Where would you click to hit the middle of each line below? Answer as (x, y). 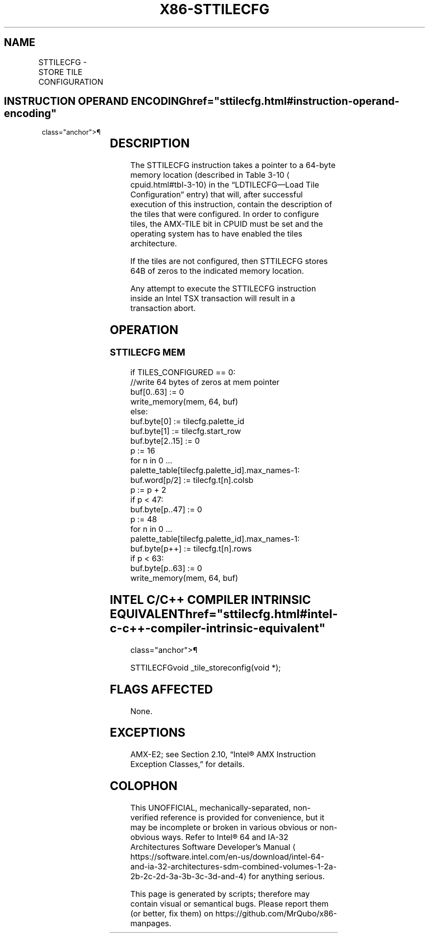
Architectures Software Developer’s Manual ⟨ (213, 847)
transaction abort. (163, 308)
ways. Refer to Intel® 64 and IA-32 (225, 837)
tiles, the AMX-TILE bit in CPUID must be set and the (227, 224)
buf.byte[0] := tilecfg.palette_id (187, 421)
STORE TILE (60, 72)
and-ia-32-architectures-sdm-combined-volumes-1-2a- (234, 867)
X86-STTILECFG (214, 9)
